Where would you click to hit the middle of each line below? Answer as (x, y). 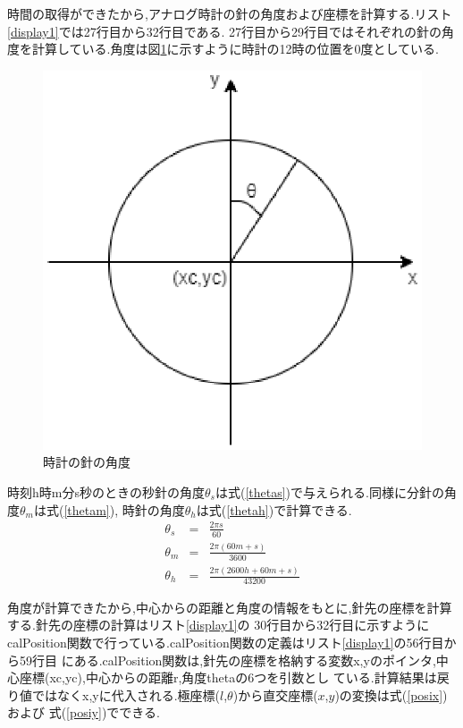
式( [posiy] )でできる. (104, 712)
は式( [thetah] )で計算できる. (274, 509)
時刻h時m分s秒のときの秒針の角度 (106, 491)
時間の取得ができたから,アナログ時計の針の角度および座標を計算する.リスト (230, 13)
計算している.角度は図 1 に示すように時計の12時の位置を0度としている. (235, 49)
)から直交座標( (275, 694)
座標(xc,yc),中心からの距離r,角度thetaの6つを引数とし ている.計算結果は (228, 677)
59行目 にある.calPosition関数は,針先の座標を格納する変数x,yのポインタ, (227, 660)
